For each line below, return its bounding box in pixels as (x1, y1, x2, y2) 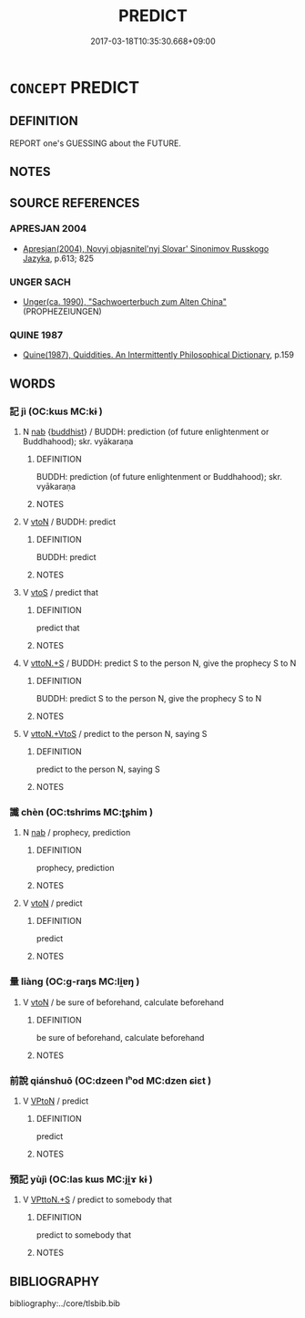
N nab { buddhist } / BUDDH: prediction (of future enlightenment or (22, 426, 269, 438)
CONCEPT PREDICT (9, 77, 139, 98)
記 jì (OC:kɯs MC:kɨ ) (9, 405, 103, 418)
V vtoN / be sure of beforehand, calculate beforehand (22, 996, 225, 1008)
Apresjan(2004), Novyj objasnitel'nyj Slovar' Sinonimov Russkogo (22, 243, 269, 254)
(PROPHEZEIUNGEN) (22, 306, 102, 317)
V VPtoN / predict (22, 1095, 89, 1106)
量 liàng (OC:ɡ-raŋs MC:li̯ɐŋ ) (9, 975, 140, 988)
